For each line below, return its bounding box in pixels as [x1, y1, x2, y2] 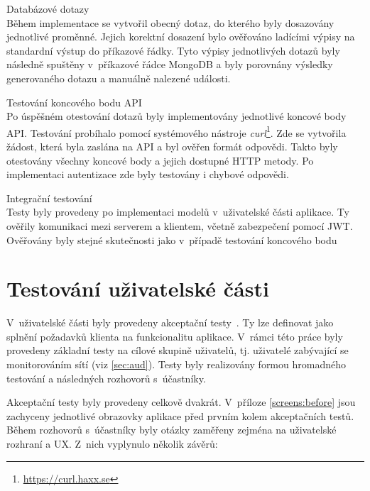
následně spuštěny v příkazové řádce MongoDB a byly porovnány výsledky [6, 57, 333, 72]
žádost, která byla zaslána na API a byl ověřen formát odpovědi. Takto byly [6, 139, 338, 153]
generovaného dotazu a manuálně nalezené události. [6, 70, 231, 85]
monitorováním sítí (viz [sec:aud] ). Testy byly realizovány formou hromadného [6, 357, 346, 372]
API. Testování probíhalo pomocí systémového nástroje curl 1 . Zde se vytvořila [6, 123, 347, 140]
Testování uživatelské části [6, 274, 269, 303]
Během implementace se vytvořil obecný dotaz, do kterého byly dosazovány [6, 15, 334, 30]
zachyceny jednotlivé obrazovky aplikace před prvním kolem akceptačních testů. [6, 408, 354, 423]
